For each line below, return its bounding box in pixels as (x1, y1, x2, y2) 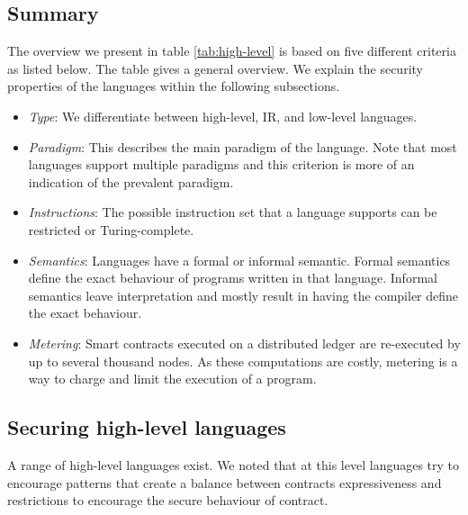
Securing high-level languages (7, 413, 286, 441)
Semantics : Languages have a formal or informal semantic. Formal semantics (28, 250, 451, 269)
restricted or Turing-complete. (28, 220, 194, 239)
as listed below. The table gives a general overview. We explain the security (7, 59, 423, 77)
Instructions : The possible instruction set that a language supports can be (28, 203, 437, 221)
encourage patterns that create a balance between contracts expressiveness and (7, 473, 442, 492)
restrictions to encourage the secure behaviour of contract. (7, 491, 328, 510)
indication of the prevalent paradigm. (28, 172, 234, 191)
